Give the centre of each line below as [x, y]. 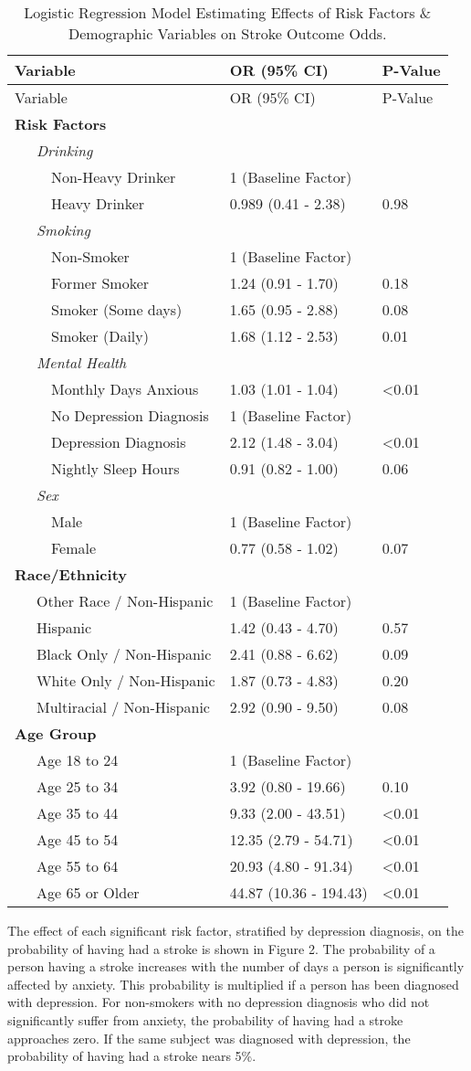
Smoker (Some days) [117, 309]
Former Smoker [100, 283]
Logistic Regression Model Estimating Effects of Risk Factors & [228, 12]
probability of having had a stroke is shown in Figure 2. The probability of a [221, 948]
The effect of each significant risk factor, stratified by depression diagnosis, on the [236, 930]
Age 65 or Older [88, 892]
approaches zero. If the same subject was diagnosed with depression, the [209, 1038]
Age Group [56, 733]
